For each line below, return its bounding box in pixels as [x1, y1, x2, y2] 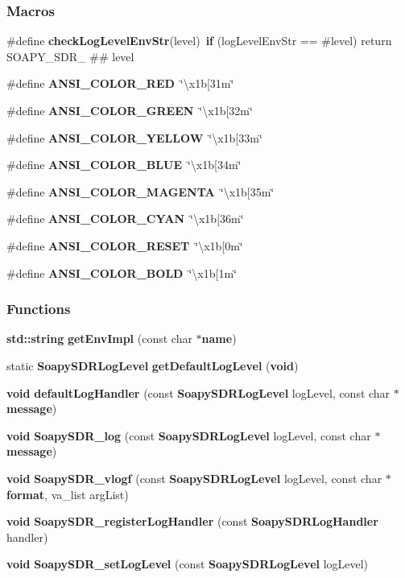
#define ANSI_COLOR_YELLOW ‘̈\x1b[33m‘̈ [6, 129, 262, 146]
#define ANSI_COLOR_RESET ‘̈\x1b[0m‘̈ [6, 237, 243, 254]
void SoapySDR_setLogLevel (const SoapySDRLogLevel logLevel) [6, 555, 369, 572]
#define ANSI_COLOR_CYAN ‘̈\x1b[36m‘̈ [6, 210, 244, 227]
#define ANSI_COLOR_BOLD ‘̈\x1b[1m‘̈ [6, 264, 237, 281]
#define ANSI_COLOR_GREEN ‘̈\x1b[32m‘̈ [6, 102, 253, 118]
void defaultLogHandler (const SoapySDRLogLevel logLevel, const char [6, 384, 391, 401]
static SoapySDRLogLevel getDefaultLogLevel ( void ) [6, 357, 299, 374]
